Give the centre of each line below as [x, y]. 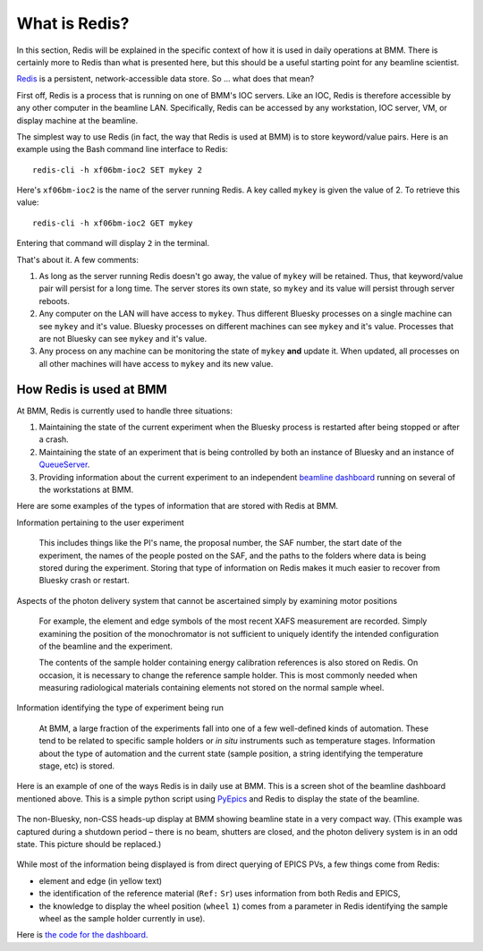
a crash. [54, 439]
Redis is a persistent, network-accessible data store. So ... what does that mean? [165, 79]
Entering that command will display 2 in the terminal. [113, 243]
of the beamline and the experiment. [106, 646]
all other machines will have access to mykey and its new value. [156, 363]
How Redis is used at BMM [92, 389]
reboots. [55, 301]
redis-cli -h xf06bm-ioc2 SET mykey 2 [118, 170]
